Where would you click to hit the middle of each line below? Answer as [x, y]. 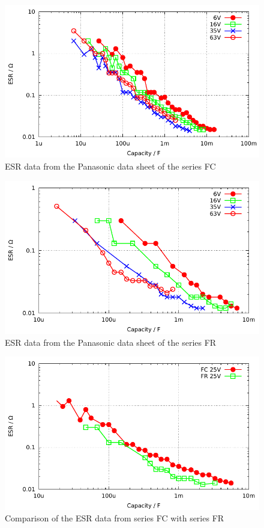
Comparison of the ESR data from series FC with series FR [115, 518]
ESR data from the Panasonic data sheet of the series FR [111, 342]
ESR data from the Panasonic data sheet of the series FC [110, 166]
